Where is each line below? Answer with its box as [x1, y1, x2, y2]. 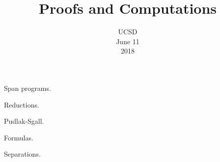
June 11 [116, 36, 139, 46]
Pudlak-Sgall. [4, 116, 44, 126]
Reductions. [4, 99, 39, 109]
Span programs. [4, 82, 51, 93]
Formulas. [4, 132, 33, 142]
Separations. [4, 149, 41, 159]
